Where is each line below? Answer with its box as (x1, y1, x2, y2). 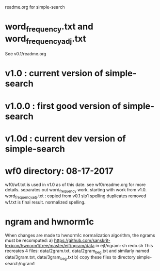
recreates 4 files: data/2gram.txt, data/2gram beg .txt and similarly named (5, 248, 149, 254)
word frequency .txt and (5, 21, 94, 34)
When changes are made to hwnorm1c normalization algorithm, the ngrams (5, 233, 155, 238)
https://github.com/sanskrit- (54, 237, 111, 243)
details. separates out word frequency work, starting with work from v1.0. (5, 186, 147, 194)
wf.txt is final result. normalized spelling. (5, 199, 86, 205)
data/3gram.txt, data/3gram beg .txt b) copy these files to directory (5, 254, 136, 261)
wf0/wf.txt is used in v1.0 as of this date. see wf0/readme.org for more (5, 182, 146, 187)
